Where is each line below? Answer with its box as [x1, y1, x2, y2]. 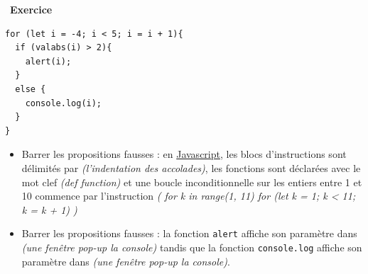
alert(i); [25, 56, 72, 67]
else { [15, 84, 46, 94]
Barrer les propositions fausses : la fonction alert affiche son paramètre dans [21, 226, 357, 241]
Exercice [10, 2, 53, 16]
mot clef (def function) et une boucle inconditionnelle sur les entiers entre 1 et [21, 174, 362, 189]
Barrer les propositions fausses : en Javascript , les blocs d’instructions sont [21, 147, 347, 161]
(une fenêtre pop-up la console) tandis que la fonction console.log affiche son [21, 239, 362, 254]
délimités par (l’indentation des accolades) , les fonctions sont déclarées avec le [21, 160, 361, 175]
